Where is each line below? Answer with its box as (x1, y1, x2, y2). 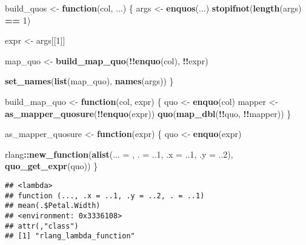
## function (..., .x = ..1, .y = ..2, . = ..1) (5, 191, 205, 200)
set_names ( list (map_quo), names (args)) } (5, 75, 174, 87)
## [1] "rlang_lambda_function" (5, 232, 135, 241)
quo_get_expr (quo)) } (5, 159, 98, 172)
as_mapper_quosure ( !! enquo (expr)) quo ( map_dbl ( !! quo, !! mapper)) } (5, 107, 291, 119)
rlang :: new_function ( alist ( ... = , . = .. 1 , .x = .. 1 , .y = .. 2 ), (5, 147, 233, 160)
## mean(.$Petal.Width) (5, 201, 101, 210)
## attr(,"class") (5, 221, 79, 230)
